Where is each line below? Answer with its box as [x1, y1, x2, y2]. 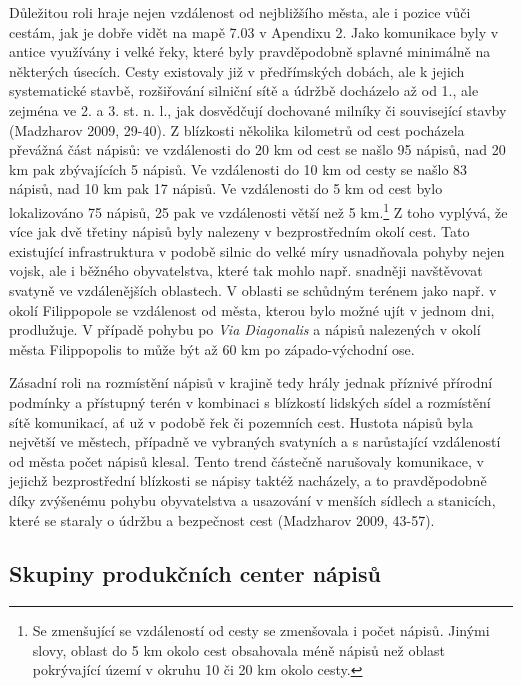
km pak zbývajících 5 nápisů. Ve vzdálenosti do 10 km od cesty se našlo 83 [9, 158, 468, 179]
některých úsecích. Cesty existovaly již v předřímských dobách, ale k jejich [9, 60, 465, 81]
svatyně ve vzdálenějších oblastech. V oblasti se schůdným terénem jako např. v [9, 279, 497, 300]
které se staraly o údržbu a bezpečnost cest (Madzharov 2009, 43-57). [9, 509, 435, 530]
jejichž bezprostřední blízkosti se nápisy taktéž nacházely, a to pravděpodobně [9, 470, 487, 491]
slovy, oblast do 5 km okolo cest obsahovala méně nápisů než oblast [32, 639, 446, 660]
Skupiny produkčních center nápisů [9, 558, 381, 589]
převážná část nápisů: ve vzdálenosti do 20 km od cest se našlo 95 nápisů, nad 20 [9, 139, 506, 160]
